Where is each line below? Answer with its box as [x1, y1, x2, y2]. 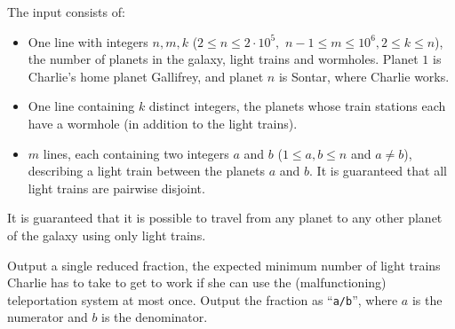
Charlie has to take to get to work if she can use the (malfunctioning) [7, 273, 387, 292]
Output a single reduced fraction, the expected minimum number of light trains [7, 255, 441, 274]
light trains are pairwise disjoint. [28, 178, 205, 197]
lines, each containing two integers [43, 144, 229, 162]
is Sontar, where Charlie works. [278, 67, 450, 85]
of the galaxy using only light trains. [7, 225, 206, 244]
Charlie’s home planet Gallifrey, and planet [28, 67, 264, 85]
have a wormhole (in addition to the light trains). [28, 114, 298, 132]
